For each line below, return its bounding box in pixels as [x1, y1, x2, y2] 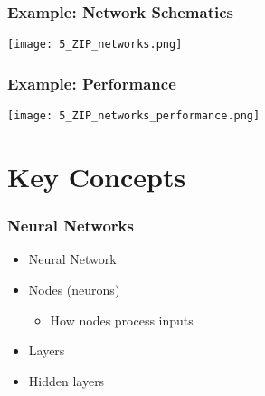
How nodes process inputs [50, 310, 194, 329]
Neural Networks [7, 214, 134, 237]
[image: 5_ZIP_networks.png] [7, 38, 183, 52]
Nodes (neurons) [28, 279, 120, 298]
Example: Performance [7, 71, 176, 94]
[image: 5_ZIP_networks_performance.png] [7, 109, 260, 123]
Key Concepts [7, 157, 186, 194]
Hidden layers [28, 371, 105, 390]
